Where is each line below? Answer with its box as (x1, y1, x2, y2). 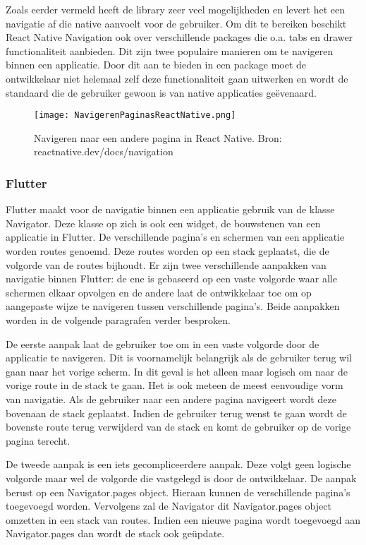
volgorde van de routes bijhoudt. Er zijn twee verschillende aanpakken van (6, 257, 327, 272)
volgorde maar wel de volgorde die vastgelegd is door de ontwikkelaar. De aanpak (6, 470, 357, 485)
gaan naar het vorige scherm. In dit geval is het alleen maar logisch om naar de (6, 364, 348, 378)
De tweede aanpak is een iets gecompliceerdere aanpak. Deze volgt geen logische (6, 457, 351, 472)
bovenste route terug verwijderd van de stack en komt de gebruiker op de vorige (6, 419, 351, 434)
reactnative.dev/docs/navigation (34, 144, 173, 159)
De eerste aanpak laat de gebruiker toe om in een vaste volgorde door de (6, 336, 319, 351)
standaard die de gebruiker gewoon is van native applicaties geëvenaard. (6, 85, 317, 100)
